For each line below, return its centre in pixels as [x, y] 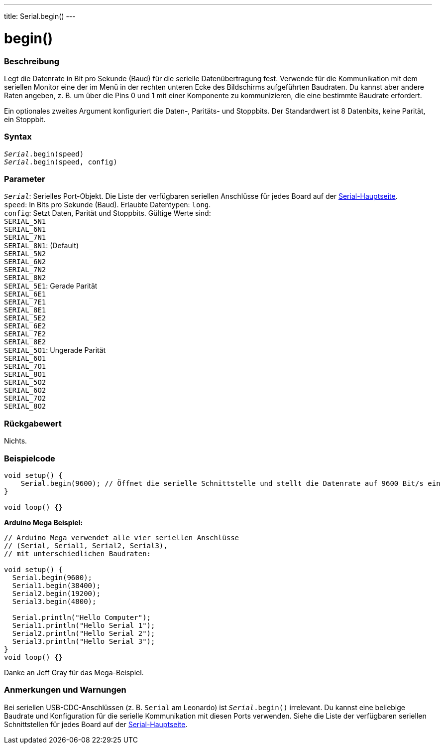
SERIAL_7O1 [25, 367]
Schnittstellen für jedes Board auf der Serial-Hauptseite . [96, 724]
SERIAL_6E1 [25, 294]
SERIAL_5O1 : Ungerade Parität [55, 350]
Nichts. [16, 441]
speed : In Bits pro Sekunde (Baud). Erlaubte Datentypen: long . [108, 205]
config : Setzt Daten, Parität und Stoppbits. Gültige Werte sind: [108, 213]
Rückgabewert [33, 423]
